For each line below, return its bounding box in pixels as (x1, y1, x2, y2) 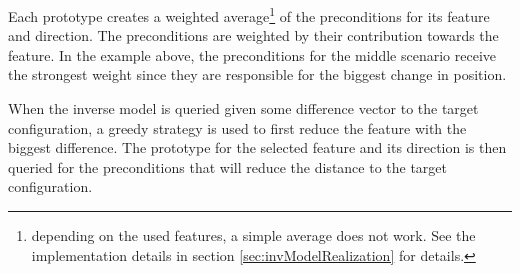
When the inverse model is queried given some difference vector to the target (8, 98, 479, 119)
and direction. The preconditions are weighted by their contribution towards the (8, 25, 499, 46)
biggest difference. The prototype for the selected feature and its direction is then (8, 137, 507, 158)
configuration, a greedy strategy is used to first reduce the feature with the (8, 117, 467, 138)
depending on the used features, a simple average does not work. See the (31, 225, 476, 245)
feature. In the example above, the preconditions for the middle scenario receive (8, 44, 496, 65)
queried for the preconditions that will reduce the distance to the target (8, 156, 448, 177)
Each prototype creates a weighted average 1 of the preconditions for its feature (8, 3, 490, 26)
